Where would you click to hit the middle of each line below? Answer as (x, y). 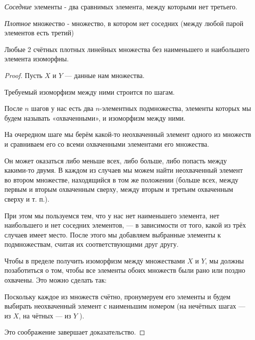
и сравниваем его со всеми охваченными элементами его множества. (107, 144)
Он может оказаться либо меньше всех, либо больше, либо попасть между (116, 160)
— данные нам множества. (105, 75)
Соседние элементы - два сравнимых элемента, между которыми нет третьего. (121, 6)
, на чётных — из (45, 315)
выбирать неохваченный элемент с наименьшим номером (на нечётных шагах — (125, 306)
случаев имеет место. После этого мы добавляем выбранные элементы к (113, 234)
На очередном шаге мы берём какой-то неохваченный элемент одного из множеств (128, 134)
